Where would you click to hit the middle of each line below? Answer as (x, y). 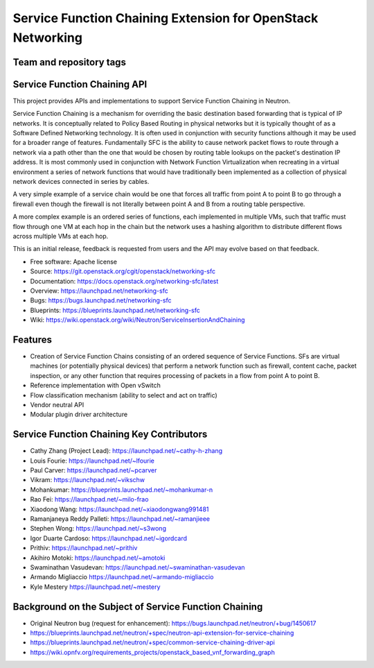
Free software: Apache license (74, 262)
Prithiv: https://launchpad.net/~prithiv (84, 548)
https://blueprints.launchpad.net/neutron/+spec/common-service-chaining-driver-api (152, 642)
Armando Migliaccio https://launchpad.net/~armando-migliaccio (122, 577)
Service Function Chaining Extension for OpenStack (166, 18)
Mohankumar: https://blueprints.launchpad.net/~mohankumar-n (122, 490)
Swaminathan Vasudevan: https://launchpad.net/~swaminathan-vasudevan (137, 567)
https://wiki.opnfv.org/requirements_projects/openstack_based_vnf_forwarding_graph (152, 652)
